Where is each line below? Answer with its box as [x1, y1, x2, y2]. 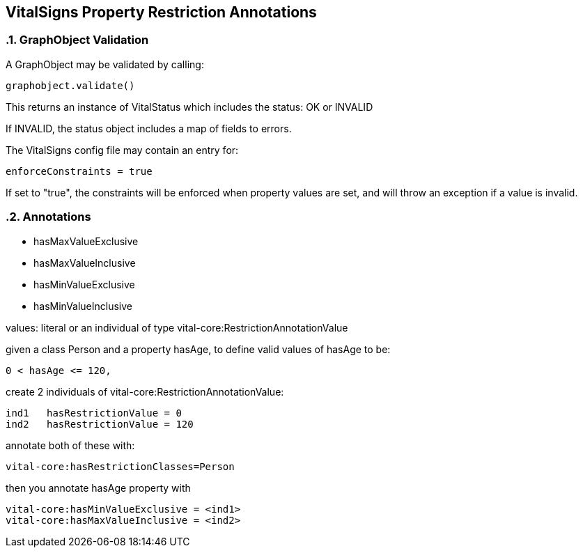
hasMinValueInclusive [33, 299, 133, 312]
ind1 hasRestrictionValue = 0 [6, 407, 182, 419]
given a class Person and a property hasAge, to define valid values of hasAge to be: [6, 343, 391, 355]
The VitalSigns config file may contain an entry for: [6, 143, 239, 156]
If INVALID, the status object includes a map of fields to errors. [6, 122, 292, 134]
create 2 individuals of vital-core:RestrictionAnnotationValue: [6, 385, 284, 398]
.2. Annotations [6, 210, 91, 224]
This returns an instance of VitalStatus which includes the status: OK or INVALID [6, 100, 373, 113]
